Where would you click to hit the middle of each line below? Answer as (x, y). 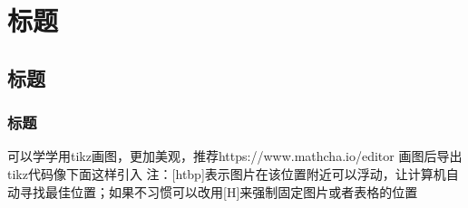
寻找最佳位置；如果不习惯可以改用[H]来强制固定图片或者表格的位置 (219, 191)
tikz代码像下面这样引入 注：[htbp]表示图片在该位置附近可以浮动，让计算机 (227, 173)
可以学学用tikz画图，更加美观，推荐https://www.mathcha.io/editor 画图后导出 (235, 156)
